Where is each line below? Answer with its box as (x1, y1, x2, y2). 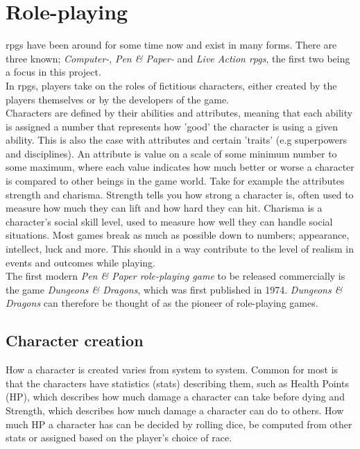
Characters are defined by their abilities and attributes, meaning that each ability (6, 105, 353, 120)
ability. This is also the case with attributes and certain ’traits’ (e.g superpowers (6, 133, 347, 147)
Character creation (6, 330, 144, 351)
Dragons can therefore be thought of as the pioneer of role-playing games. (6, 296, 318, 310)
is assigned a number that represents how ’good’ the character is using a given (6, 119, 338, 133)
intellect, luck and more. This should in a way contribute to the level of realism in (6, 242, 354, 256)
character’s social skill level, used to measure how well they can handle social (6, 214, 333, 228)
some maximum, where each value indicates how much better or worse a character (6, 160, 354, 174)
